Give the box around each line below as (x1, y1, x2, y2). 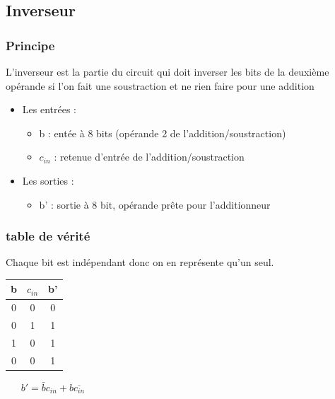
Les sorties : (22, 173, 74, 187)
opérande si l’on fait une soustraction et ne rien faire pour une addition (6, 78, 315, 93)
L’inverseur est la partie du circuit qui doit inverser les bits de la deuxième (6, 64, 329, 79)
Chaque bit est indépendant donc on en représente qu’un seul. (6, 255, 274, 270)
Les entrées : (22, 102, 76, 117)
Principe (6, 36, 55, 54)
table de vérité (6, 227, 90, 245)
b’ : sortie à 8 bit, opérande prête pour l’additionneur (39, 197, 271, 212)
